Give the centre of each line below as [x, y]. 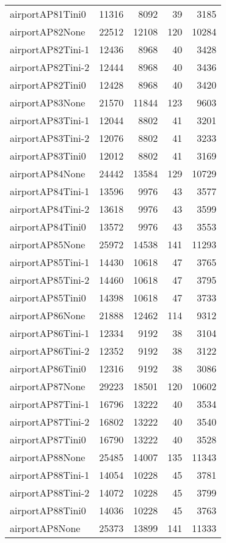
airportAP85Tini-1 [50, 262]
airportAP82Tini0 [48, 85]
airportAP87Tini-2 [50, 422]
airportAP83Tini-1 [50, 120]
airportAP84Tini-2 [50, 209]
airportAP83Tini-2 [50, 138]
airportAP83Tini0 [48, 156]
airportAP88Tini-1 [50, 475]
